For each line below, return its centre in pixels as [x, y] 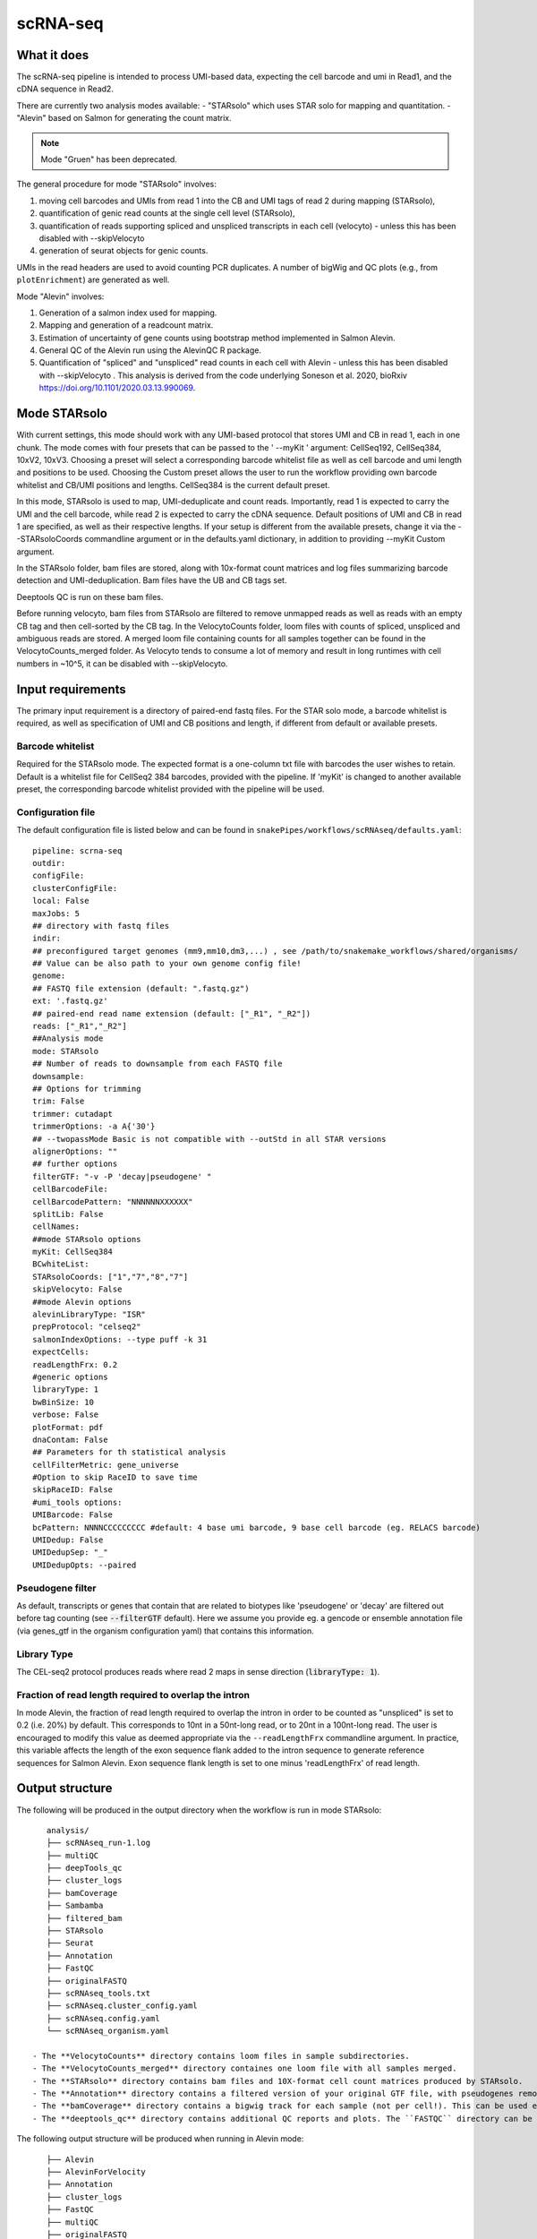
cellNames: [56, 1227]
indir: [47, 939]
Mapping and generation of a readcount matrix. [126, 325]
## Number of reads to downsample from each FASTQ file [158, 1064]
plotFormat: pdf [68, 1427]
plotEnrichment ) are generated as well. [93, 280]
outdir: [49, 863]
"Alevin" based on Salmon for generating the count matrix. [124, 118]
